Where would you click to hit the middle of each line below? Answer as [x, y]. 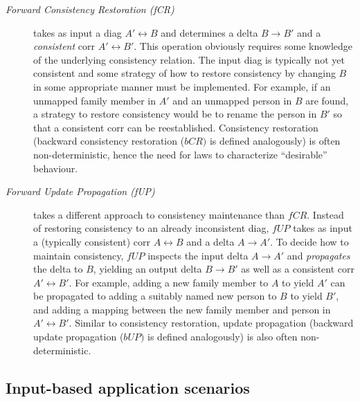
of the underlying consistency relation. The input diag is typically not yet [189, 59]
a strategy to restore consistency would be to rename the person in [175, 114]
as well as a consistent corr [298, 269]
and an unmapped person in [232, 100]
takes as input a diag [78, 32]
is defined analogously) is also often [223, 337]
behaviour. [56, 168]
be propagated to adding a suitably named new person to [155, 296]
